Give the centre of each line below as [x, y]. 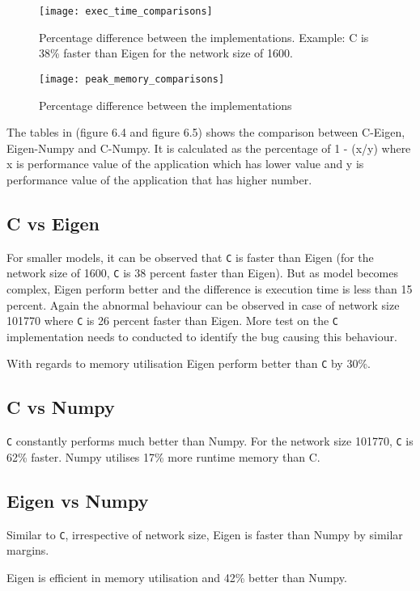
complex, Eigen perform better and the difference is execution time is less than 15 [210, 288]
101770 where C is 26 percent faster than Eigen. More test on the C [173, 321]
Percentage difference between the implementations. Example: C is [204, 37]
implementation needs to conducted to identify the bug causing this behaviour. [202, 336]
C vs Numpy [61, 407]
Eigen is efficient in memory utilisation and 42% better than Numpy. [177, 577]
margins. [28, 550]
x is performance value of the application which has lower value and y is [185, 164]
